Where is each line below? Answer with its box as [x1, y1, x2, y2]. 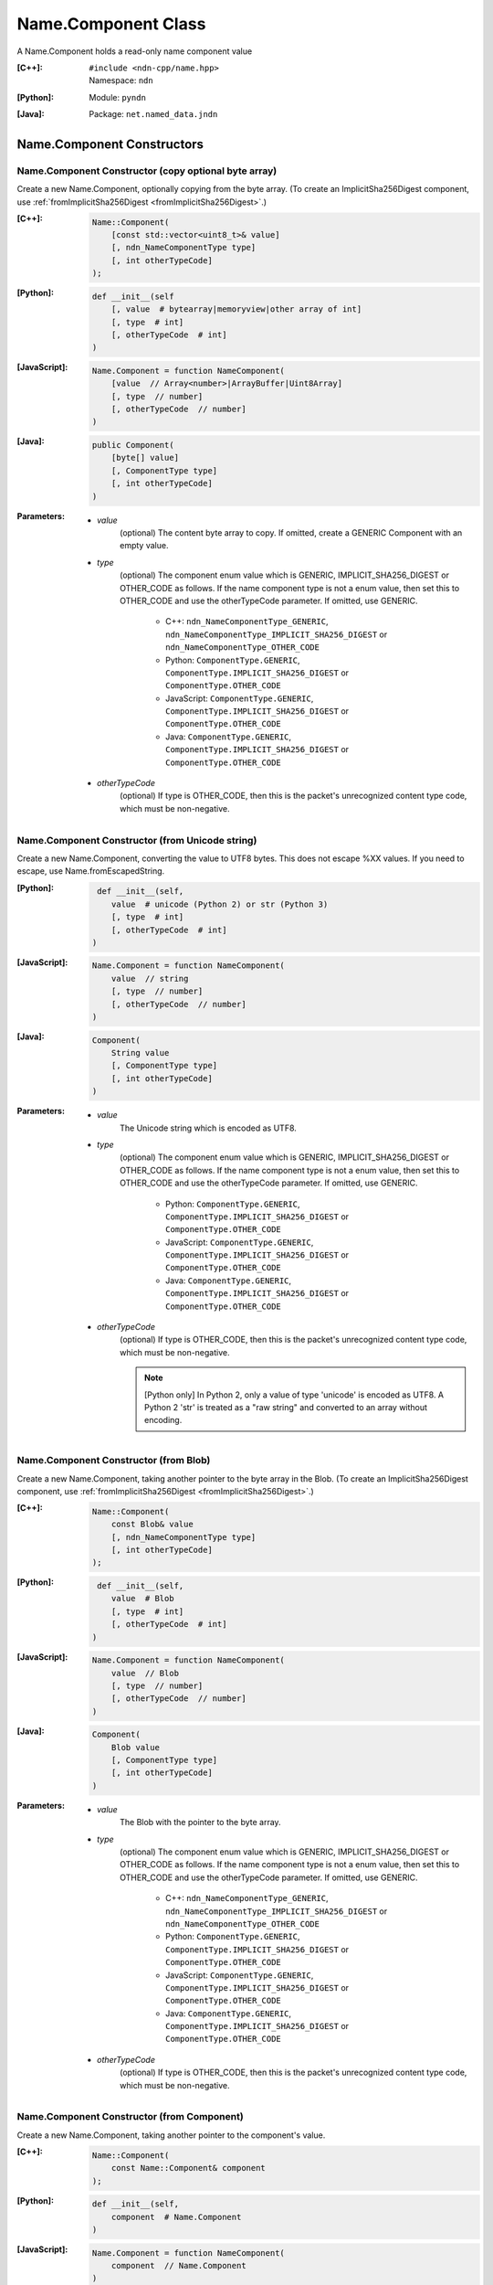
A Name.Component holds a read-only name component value [16, 46, 253, 57]
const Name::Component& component [110, 2163, 267, 2173]
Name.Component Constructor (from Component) [16, 2110, 244, 2123]
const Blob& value [110, 1519, 194, 1530]
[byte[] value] [110, 452, 180, 463]
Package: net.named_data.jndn [89, 109, 218, 120]
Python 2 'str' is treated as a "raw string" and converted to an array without [144, 1401, 428, 1412]
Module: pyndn [89, 91, 146, 102]
